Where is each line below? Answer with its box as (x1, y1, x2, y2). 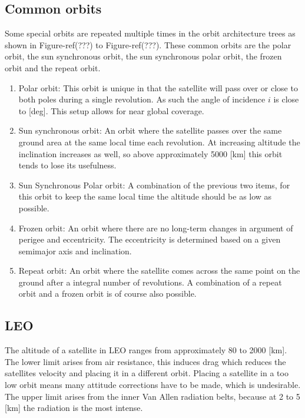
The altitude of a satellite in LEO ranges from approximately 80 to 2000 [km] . (5, 344, 287, 356)
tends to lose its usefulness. (18, 159, 117, 171)
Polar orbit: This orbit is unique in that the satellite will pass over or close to (18, 81, 298, 94)
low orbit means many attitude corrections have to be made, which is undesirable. (5, 379, 301, 391)
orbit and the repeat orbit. (5, 61, 101, 74)
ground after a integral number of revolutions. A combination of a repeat (18, 276, 282, 288)
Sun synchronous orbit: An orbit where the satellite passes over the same (18, 124, 282, 137)
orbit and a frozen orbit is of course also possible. (18, 287, 197, 300)
